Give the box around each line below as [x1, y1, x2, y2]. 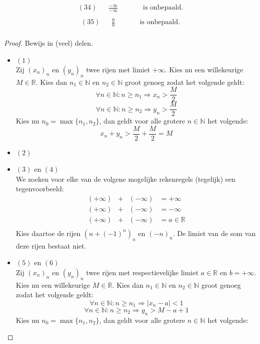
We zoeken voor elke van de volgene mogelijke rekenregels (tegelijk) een [16, 173, 236, 184]
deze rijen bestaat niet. [16, 240, 86, 251]
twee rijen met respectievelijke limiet [86, 267, 199, 277]
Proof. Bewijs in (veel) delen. [4, 38, 93, 48]
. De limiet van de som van [173, 227, 256, 238]
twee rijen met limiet [86, 64, 150, 74]
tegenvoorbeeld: [16, 183, 64, 194]
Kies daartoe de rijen [16, 227, 81, 238]
